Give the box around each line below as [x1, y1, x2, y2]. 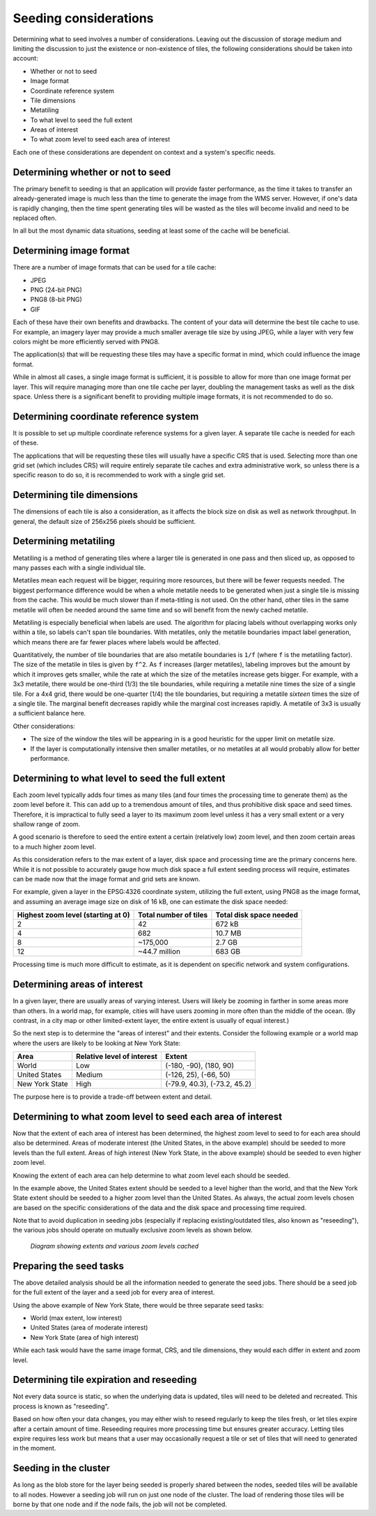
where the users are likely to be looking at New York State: [13, 1039, 181, 1047]
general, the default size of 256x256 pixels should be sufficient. [13, 517, 196, 525]
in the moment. [13, 1444, 56, 1453]
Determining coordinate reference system [13, 410, 199, 422]
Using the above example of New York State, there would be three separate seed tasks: [13, 1301, 265, 1309]
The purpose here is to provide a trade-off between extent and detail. [13, 1092, 212, 1101]
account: [13, 54, 38, 63]
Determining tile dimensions [13, 489, 139, 501]
